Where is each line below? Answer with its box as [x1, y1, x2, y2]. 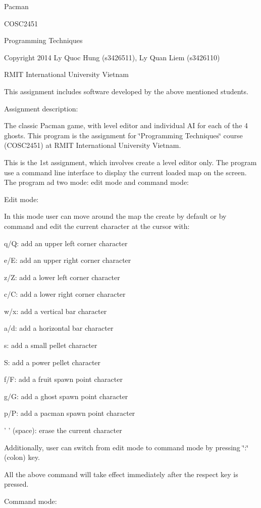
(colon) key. [4, 452, 40, 462]
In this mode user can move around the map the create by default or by [4, 211, 227, 221]
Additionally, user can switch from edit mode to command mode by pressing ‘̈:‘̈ [4, 442, 249, 452]
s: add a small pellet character [4, 340, 97, 350]
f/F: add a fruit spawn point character [4, 374, 123, 384]
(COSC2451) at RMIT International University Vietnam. [4, 140, 181, 150]
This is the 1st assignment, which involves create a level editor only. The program [4, 157, 257, 167]
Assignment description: [4, 103, 78, 113]
